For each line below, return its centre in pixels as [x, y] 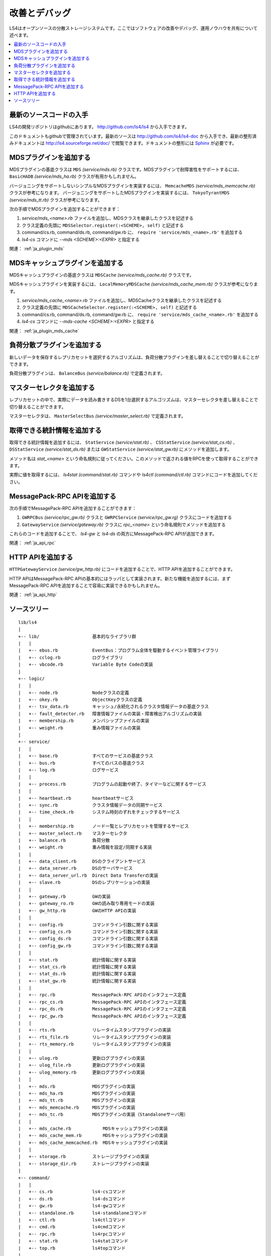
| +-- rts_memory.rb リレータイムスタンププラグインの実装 [95, 1044]
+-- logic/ [32, 678]
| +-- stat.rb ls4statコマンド [74, 1241]
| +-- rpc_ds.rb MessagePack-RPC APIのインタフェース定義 [102, 1009]
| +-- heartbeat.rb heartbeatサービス [76, 798]
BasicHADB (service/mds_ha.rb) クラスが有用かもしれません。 [74, 176]
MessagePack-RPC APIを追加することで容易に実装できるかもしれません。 [86, 585]
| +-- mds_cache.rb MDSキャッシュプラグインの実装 [93, 1128]
